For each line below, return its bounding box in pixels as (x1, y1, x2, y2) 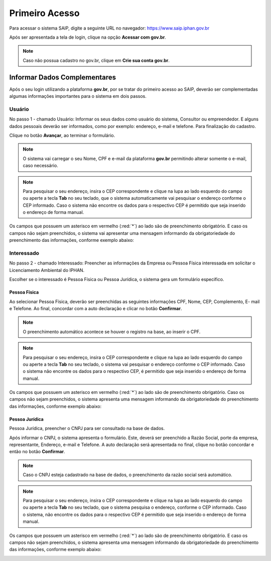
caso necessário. (23, 163, 59, 169)
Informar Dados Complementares (9, 73, 116, 81)
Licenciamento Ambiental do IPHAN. (9, 267, 85, 273)
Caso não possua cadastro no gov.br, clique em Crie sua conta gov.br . (23, 57, 170, 63)
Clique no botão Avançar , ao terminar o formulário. (9, 132, 115, 138)
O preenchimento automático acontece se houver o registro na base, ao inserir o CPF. (23, 329, 201, 335)
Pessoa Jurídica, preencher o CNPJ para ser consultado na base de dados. (9, 426, 165, 432)
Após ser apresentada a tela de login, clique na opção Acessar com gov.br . (9, 34, 167, 40)
